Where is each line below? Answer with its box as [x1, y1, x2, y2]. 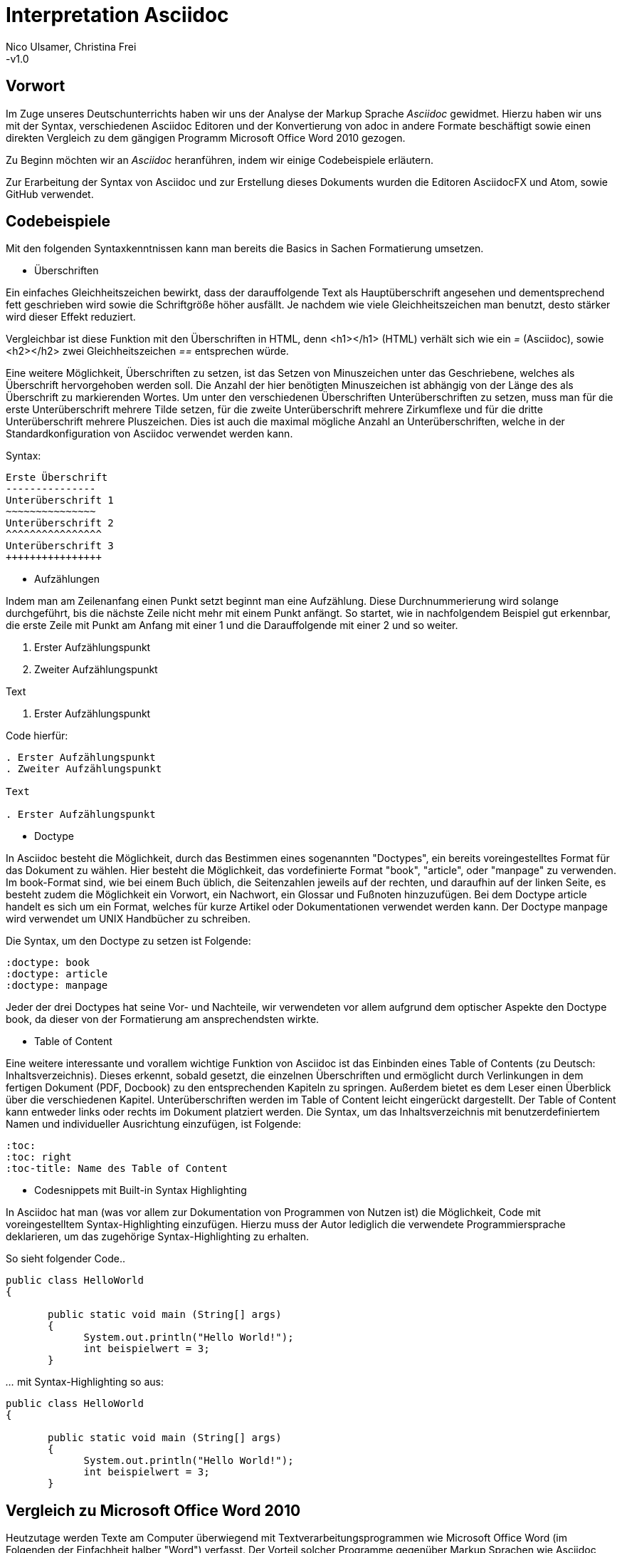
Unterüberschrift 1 [6, 494, 114, 507]
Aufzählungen [34, 573, 100, 586]
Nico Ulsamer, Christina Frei [6, 40, 137, 53]
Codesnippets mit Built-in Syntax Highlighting [34, 1184, 247, 1197]
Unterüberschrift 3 [6, 540, 114, 552]
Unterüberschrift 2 [6, 517, 114, 529]
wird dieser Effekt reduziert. [6, 311, 136, 323]
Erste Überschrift [6, 472, 108, 484]
